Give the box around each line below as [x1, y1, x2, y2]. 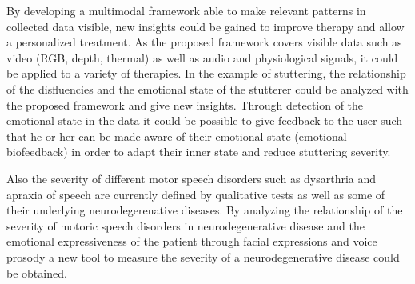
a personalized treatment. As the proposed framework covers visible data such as [6, 34, 402, 50]
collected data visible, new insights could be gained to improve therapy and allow [6, 18, 405, 34]
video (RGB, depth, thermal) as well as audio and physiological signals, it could [6, 49, 398, 66]
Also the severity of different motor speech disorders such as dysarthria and [6, 170, 377, 186]
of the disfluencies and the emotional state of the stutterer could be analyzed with [6, 80, 409, 97]
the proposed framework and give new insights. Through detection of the [6, 96, 364, 113]
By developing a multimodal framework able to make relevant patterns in [6, 2, 366, 18]
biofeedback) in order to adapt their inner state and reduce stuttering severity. [6, 143, 391, 160]
